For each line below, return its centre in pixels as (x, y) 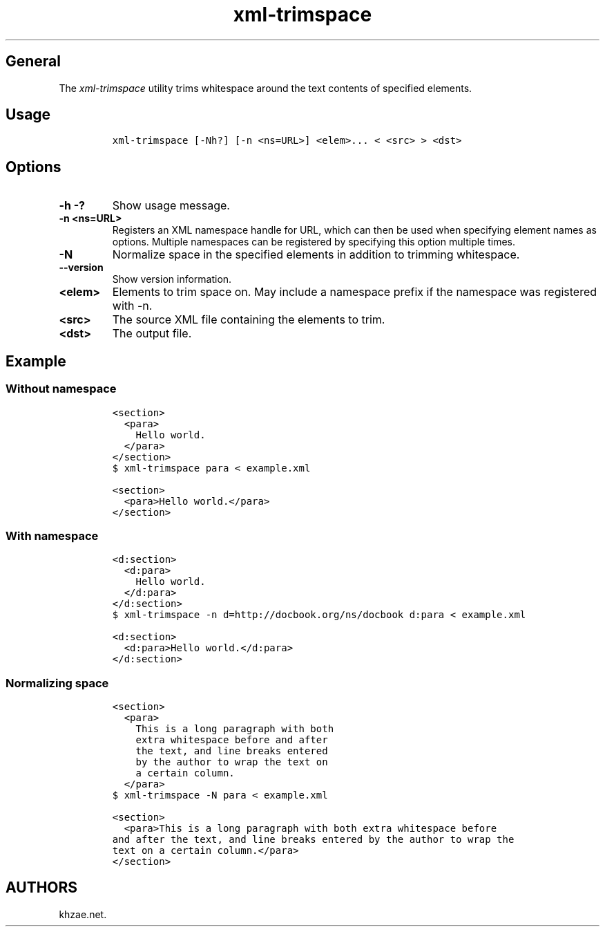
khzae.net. (83, 914)
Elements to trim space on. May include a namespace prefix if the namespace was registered (355, 292)
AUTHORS (42, 888)
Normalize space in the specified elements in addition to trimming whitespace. (316, 255)
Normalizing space (57, 683)
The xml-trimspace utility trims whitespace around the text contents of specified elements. (266, 88)
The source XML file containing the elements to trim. (249, 320)
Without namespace (61, 389)
